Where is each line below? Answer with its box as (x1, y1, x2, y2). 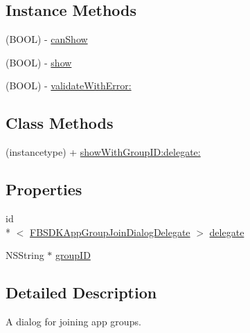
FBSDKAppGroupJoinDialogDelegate (30, 224, 190, 239)
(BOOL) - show (6, 55, 72, 69)
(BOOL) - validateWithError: (6, 78, 132, 93)
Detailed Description (6, 282, 157, 303)
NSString (6, 248, 44, 262)
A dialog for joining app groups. (6, 314, 141, 328)
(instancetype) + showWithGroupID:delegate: (6, 145, 201, 159)
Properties (6, 179, 82, 200)
